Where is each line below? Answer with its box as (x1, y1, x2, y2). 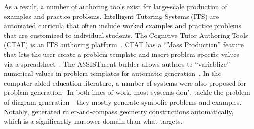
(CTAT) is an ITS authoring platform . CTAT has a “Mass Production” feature (4, 39, 244, 50)
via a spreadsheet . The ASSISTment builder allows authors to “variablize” (4, 58, 230, 69)
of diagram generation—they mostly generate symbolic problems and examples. (4, 96, 242, 107)
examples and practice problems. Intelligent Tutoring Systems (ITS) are (4, 11, 219, 21)
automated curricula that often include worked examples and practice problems (4, 20, 242, 31)
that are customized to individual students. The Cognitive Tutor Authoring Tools (4, 30, 248, 40)
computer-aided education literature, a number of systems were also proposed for (4, 77, 247, 88)
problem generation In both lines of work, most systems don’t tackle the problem (4, 87, 250, 97)
